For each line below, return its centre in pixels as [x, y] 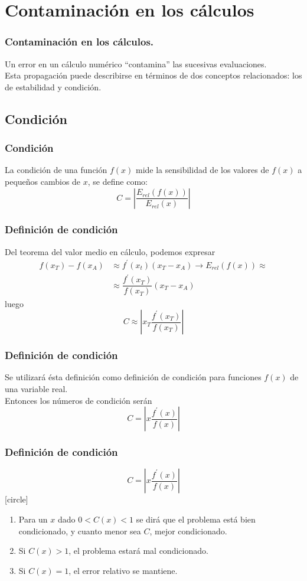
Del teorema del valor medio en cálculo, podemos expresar [110, 251]
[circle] [17, 499]
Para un [33, 519]
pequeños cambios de [43, 181]
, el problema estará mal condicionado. [138, 551]
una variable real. [36, 388]
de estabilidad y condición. [53, 87]
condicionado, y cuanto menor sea [80, 531]
